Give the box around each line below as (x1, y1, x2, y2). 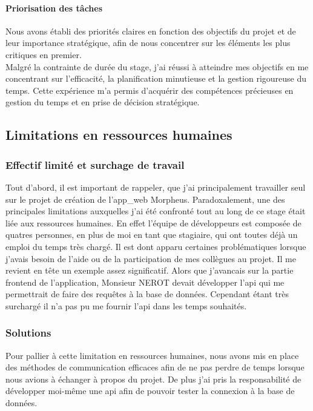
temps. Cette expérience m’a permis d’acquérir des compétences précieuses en (5, 84, 294, 96)
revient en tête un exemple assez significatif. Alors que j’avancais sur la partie (5, 264, 294, 277)
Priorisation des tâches (5, 1, 103, 14)
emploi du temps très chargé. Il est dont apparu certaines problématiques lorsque (5, 240, 306, 252)
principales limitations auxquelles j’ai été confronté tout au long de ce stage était (5, 205, 306, 217)
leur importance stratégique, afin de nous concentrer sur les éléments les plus (5, 36, 291, 49)
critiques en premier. (5, 48, 82, 61)
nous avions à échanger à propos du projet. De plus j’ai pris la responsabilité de (5, 372, 301, 385)
